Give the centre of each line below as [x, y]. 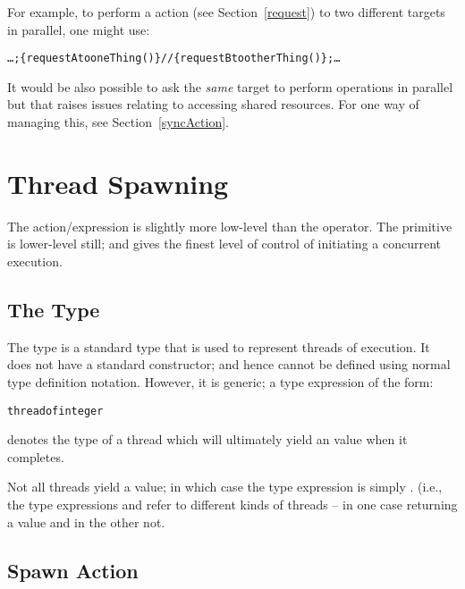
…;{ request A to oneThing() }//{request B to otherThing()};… [174, 59]
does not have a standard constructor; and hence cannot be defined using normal [229, 364]
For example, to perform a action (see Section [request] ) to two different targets [226, 12]
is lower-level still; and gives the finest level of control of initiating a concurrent [224, 244]
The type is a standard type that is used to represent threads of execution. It [219, 346]
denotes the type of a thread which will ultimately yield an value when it [207, 439]
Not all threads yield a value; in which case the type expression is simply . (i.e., [225, 487]
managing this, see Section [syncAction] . [118, 122]
